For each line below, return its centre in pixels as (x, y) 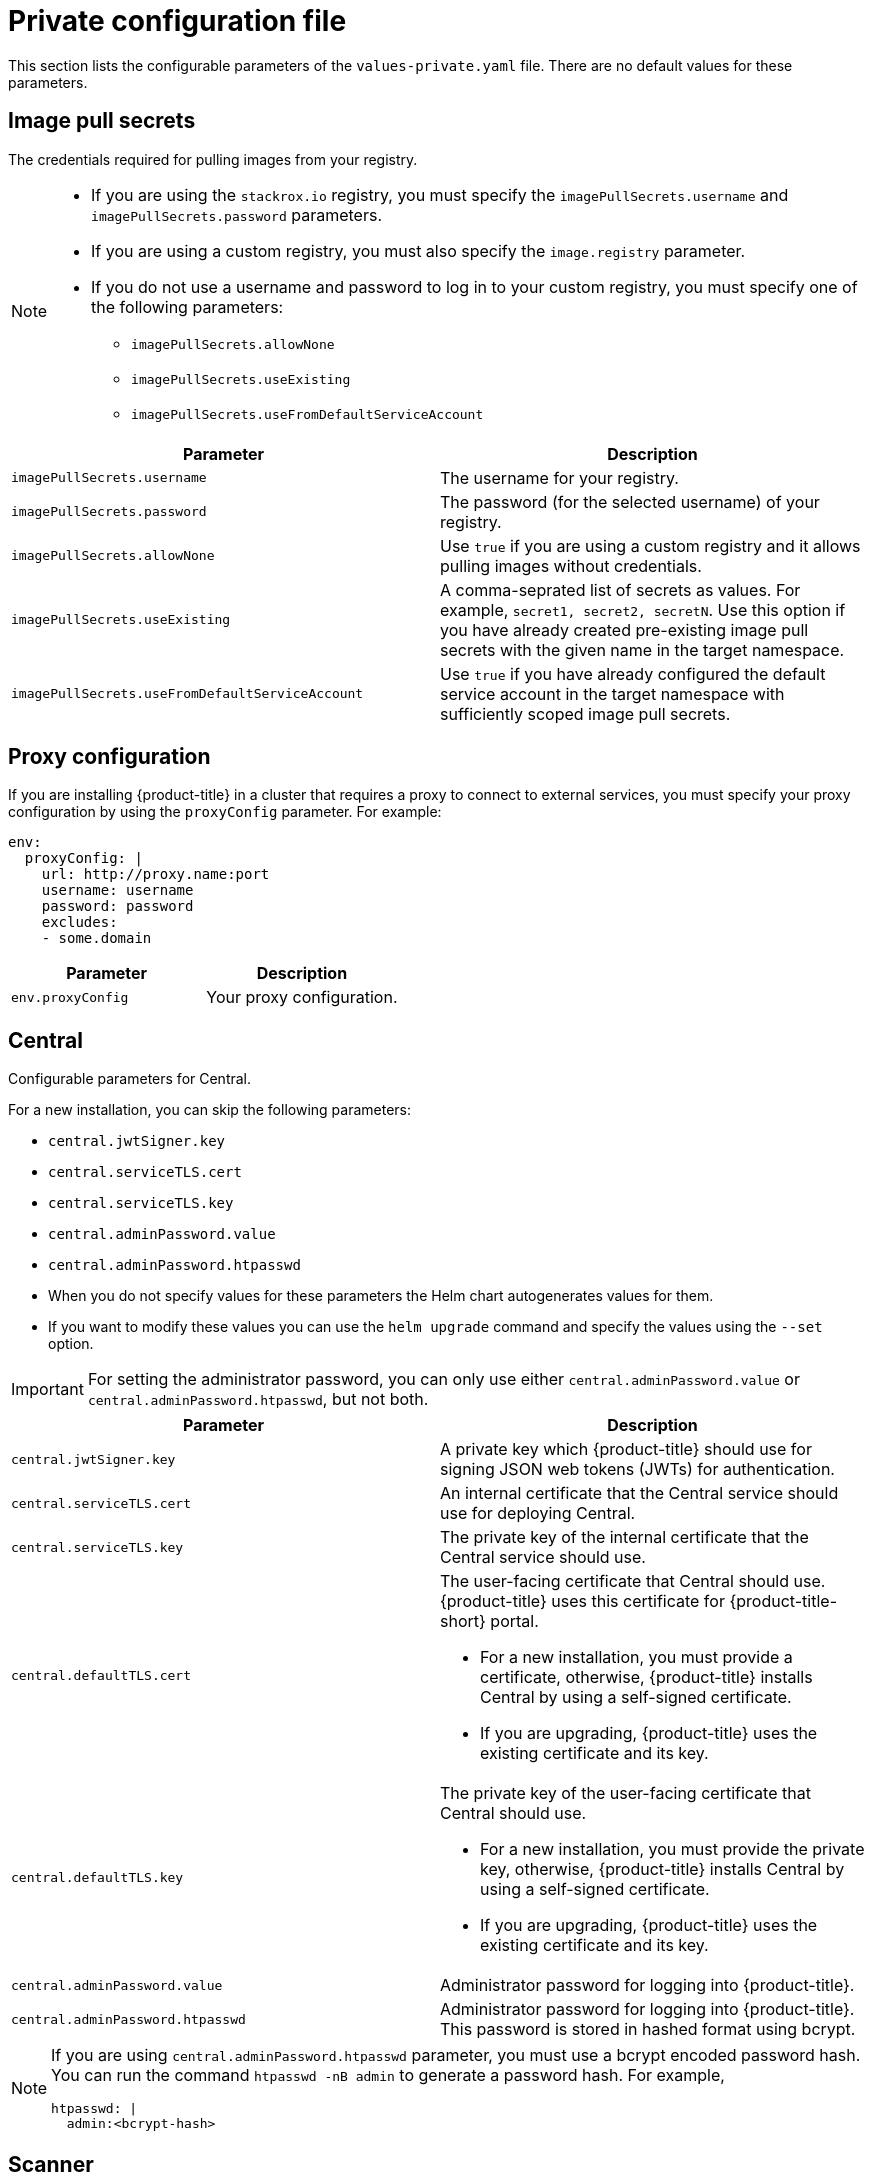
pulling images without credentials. (571, 565)
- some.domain (96, 938)
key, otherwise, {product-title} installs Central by (662, 1869)
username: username (117, 890)
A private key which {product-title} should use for (626, 1449)
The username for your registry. (559, 477)
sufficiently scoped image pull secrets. (585, 713)
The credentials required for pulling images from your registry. (213, 159)
